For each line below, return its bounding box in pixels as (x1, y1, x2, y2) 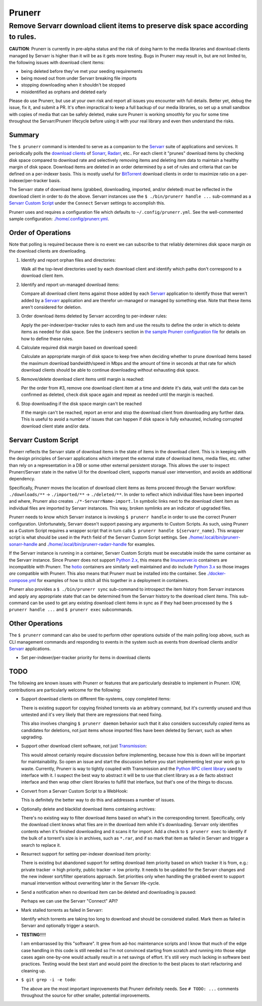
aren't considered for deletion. (21, 304, 82, 310)
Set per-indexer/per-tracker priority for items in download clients (21, 655, 150, 661)
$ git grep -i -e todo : (21, 977, 77, 983)
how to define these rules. (21, 336, 74, 341)
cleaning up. (21, 968, 46, 973)
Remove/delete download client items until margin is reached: (21, 376, 145, 382)
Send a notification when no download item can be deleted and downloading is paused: (21, 889, 196, 895)
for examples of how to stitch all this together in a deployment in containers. (37, 577, 189, 583)
